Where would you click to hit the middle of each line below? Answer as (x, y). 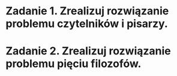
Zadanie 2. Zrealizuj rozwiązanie (88, 51)
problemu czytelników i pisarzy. (87, 24)
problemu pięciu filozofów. (73, 64)
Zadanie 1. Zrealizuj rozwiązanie (87, 11)
